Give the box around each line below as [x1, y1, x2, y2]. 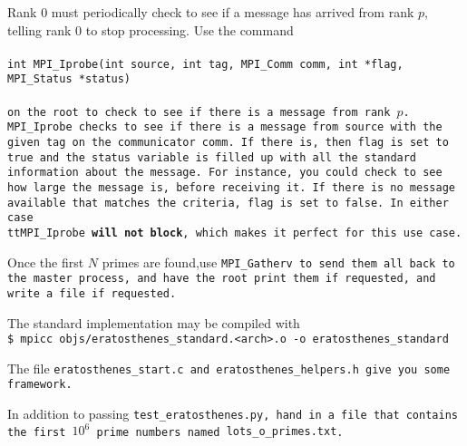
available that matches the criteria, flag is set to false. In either [7, 196, 449, 209]
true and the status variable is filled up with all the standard [7, 150, 417, 164]
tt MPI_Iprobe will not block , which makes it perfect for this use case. [7, 226, 462, 239]
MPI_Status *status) [7, 73, 131, 86]
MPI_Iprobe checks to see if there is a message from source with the [7, 121, 443, 134]
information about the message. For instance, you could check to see [7, 166, 443, 179]
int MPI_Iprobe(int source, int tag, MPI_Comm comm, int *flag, [7, 57, 404, 71]
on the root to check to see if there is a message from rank [7, 105, 391, 119]
